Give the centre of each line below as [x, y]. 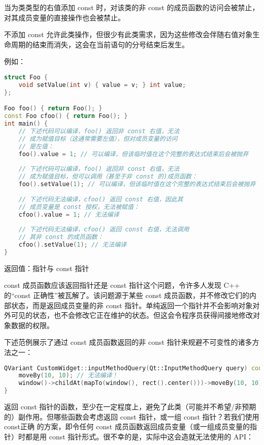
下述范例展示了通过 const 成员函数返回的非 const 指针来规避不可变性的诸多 [128, 342]
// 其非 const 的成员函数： [61, 237]
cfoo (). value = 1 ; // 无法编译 [69, 214]
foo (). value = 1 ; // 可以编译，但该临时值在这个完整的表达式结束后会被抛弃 [134, 154]
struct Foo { [26, 77]
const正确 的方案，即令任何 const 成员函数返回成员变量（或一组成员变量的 [127, 426]
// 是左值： [36, 146]
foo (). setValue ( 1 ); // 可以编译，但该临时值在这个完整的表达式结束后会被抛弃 [137, 184]
